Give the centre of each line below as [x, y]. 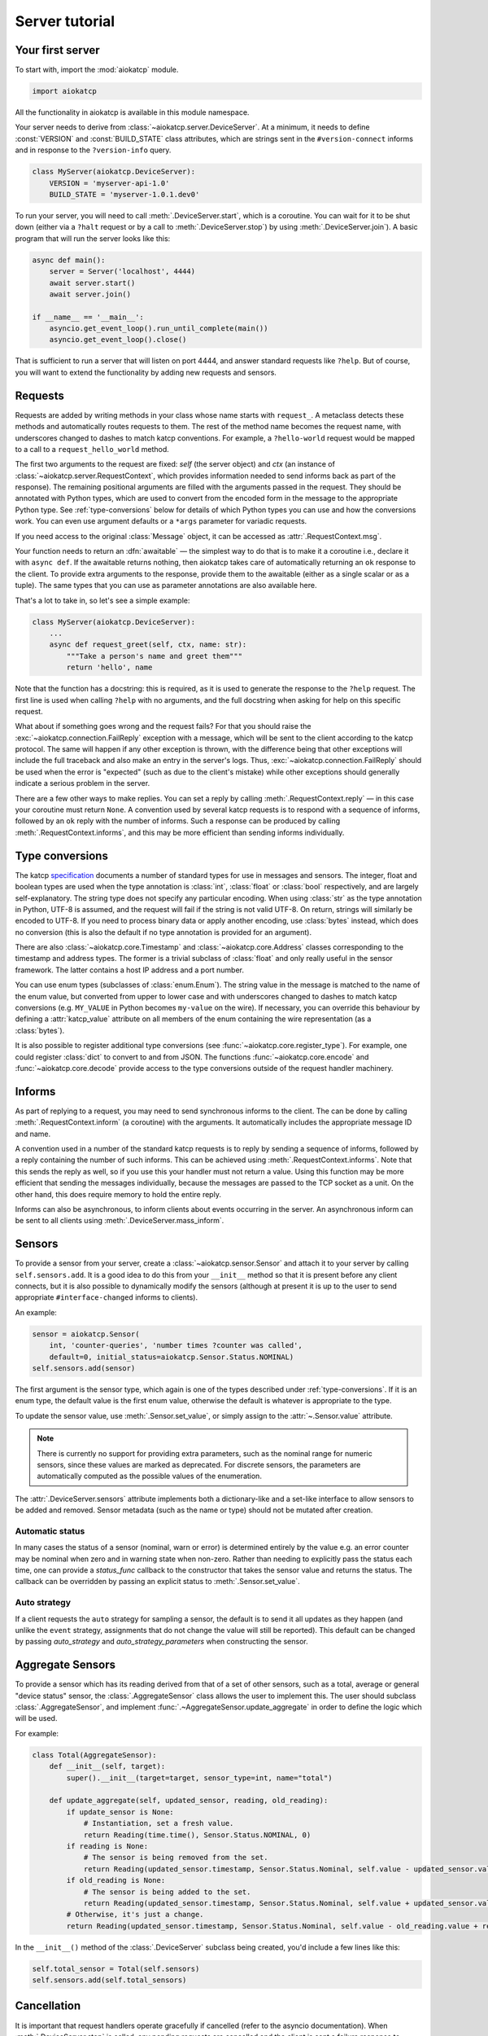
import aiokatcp [65, 91]
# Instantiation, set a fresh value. [159, 1823]
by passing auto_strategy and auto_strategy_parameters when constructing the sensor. [161, 1642]
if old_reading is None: [116, 1880]
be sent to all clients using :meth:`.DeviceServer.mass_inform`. [120, 1221]
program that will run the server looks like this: [93, 238]
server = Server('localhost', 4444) [122, 272]
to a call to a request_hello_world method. [92, 449]
